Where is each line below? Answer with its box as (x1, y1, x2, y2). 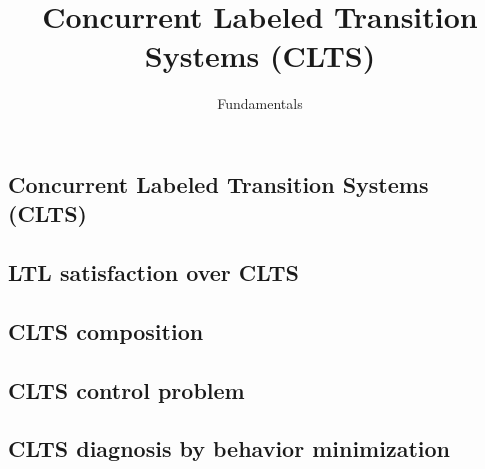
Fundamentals (217, 93, 303, 114)
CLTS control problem (8, 374, 245, 405)
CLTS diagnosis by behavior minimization (8, 433, 450, 464)
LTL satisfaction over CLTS (8, 257, 299, 288)
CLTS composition (8, 315, 204, 346)
